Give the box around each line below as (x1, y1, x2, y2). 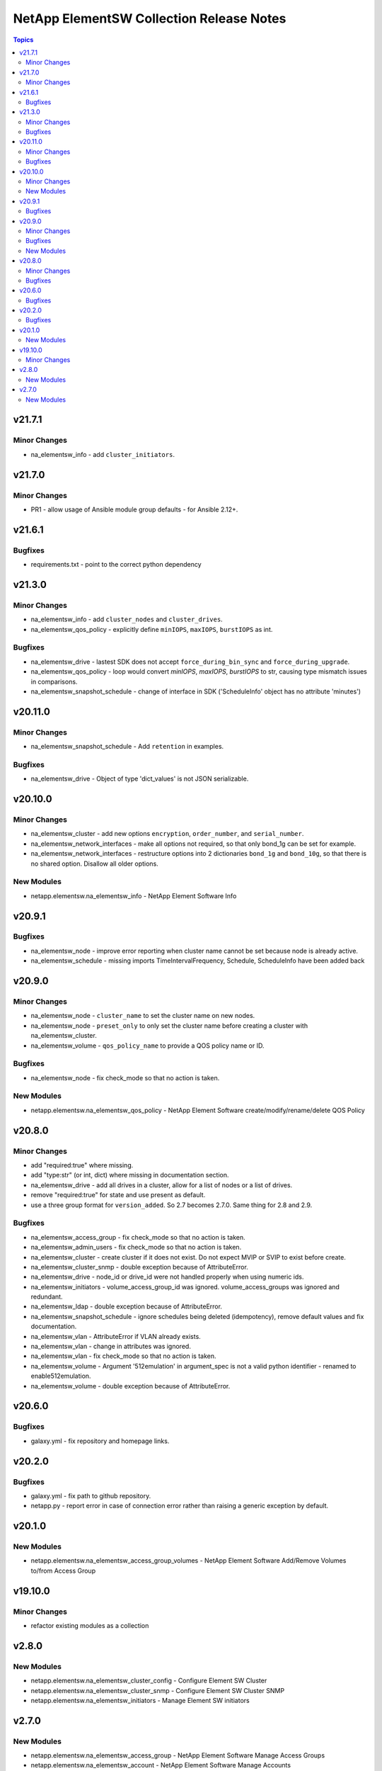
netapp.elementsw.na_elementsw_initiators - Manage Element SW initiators (30, 1696, 250, 1704)
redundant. (30, 1293, 63, 1301)
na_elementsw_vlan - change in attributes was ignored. (30, 1342, 191, 1351)
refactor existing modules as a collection (30, 1621, 149, 1629)
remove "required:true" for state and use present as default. (30, 1191, 206, 1199)
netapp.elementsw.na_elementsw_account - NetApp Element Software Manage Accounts (30, 1761, 291, 1770)
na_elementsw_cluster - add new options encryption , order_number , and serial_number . (30, 830, 304, 838)
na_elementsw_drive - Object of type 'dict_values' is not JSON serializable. (30, 774, 249, 783)
